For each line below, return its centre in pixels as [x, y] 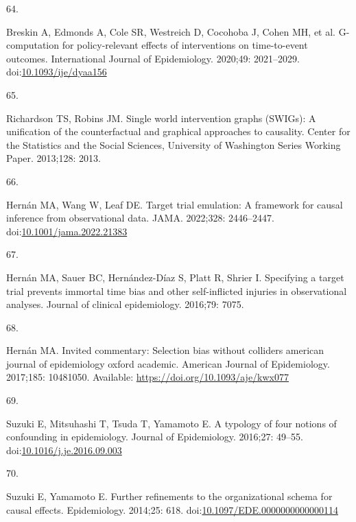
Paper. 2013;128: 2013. [54, 158]
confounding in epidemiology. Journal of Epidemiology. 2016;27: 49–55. [155, 437]
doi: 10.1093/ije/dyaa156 [57, 72]
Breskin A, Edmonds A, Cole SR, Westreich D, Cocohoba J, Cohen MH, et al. [171, 31]
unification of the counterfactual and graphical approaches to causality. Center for [178, 131]
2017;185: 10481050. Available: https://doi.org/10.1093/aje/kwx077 [148, 377]
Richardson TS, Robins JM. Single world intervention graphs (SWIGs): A [161, 118]
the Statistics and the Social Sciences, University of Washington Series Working [174, 144]
